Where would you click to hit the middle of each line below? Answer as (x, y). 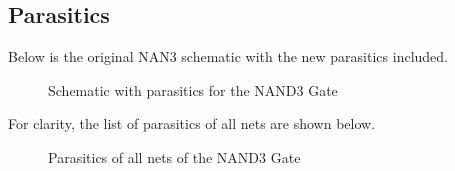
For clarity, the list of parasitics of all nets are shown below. (192, 123)
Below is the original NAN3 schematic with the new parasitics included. (228, 56)
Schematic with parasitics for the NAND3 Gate (193, 89)
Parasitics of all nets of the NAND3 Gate (174, 156)
